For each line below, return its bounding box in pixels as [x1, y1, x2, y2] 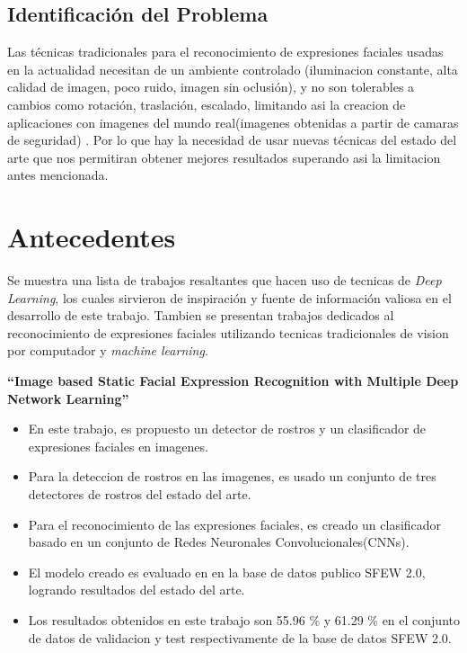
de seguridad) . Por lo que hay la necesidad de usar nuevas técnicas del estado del [7, 130, 457, 149]
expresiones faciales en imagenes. [28, 436, 208, 455]
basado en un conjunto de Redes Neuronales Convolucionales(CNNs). [28, 532, 410, 551]
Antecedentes [7, 219, 176, 255]
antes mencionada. [7, 165, 109, 184]
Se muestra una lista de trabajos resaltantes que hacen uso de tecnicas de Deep [7, 271, 442, 290]
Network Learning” [7, 389, 129, 407]
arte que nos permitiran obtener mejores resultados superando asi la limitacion [7, 148, 441, 166]
